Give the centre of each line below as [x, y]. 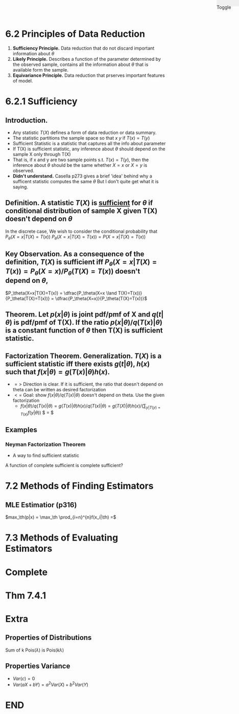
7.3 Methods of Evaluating [62, 538]
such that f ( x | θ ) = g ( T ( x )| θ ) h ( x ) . [58, 372]
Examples [21, 430]
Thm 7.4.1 [26, 595]
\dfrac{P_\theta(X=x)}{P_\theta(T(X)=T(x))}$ [101, 298]
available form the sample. [41, 70]
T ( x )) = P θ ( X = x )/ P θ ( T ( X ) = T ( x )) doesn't [73, 272]
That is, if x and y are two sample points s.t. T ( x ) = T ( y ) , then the [81, 160]
